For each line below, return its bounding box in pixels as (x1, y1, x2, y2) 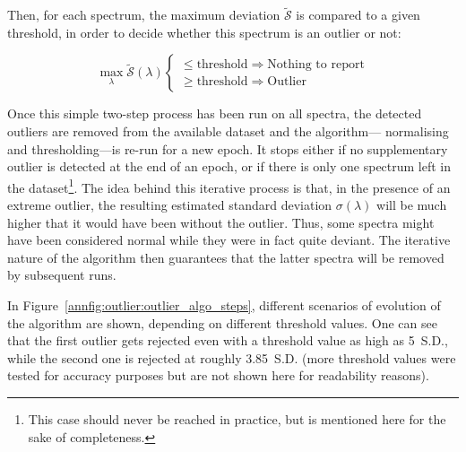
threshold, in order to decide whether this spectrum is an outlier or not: (7, 22, 401, 41)
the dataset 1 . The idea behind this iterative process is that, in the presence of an (7, 175, 451, 196)
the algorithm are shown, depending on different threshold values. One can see (7, 313, 437, 332)
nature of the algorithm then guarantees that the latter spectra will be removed (7, 248, 444, 266)
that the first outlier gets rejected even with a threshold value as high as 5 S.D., (7, 331, 448, 350)
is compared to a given (296, 5, 420, 24)
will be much (376, 196, 447, 214)
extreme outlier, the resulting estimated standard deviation (7, 196, 332, 214)
